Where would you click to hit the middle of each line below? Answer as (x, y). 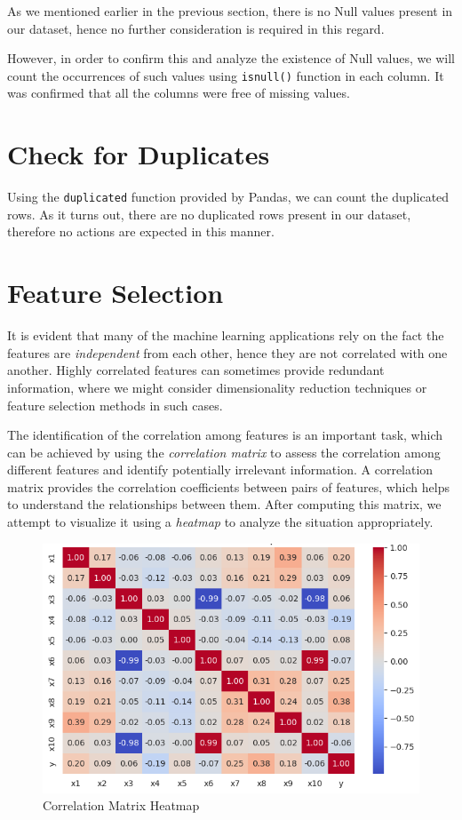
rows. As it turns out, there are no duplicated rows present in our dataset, (209, 214)
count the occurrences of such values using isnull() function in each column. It (226, 75)
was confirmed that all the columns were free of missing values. (179, 93)
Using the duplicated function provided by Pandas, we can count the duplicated (228, 197)
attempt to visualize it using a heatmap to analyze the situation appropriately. (220, 522)
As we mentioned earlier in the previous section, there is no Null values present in (230, 11)
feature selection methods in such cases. (115, 405)
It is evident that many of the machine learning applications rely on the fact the (226, 335)
